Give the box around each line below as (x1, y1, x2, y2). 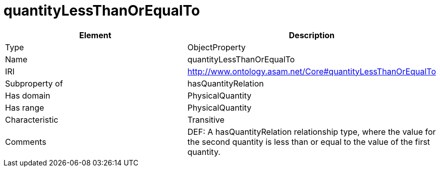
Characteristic (5, 114, 59, 125)
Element (79, 30, 112, 40)
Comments (5, 136, 46, 147)
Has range (5, 102, 44, 113)
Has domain (5, 90, 50, 101)
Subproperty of (5, 78, 63, 89)
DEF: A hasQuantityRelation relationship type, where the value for (187, 126, 436, 137)
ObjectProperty (187, 42, 246, 52)
